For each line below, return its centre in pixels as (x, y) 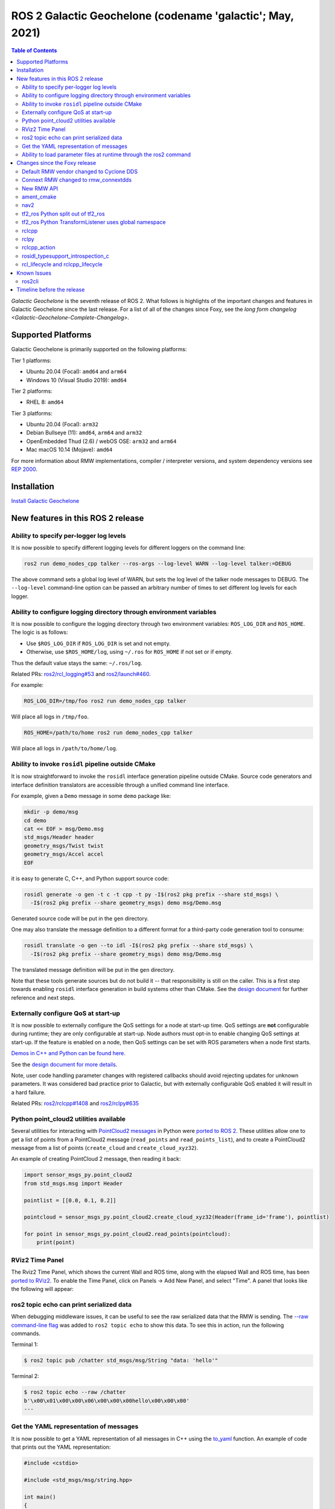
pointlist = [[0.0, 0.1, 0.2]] (70, 1200)
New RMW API (40, 188)
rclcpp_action (39, 247)
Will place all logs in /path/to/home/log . (64, 748)
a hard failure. (28, 1092)
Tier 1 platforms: (31, 360)
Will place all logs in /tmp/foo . (50, 717)
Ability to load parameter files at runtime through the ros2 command (107, 155)
